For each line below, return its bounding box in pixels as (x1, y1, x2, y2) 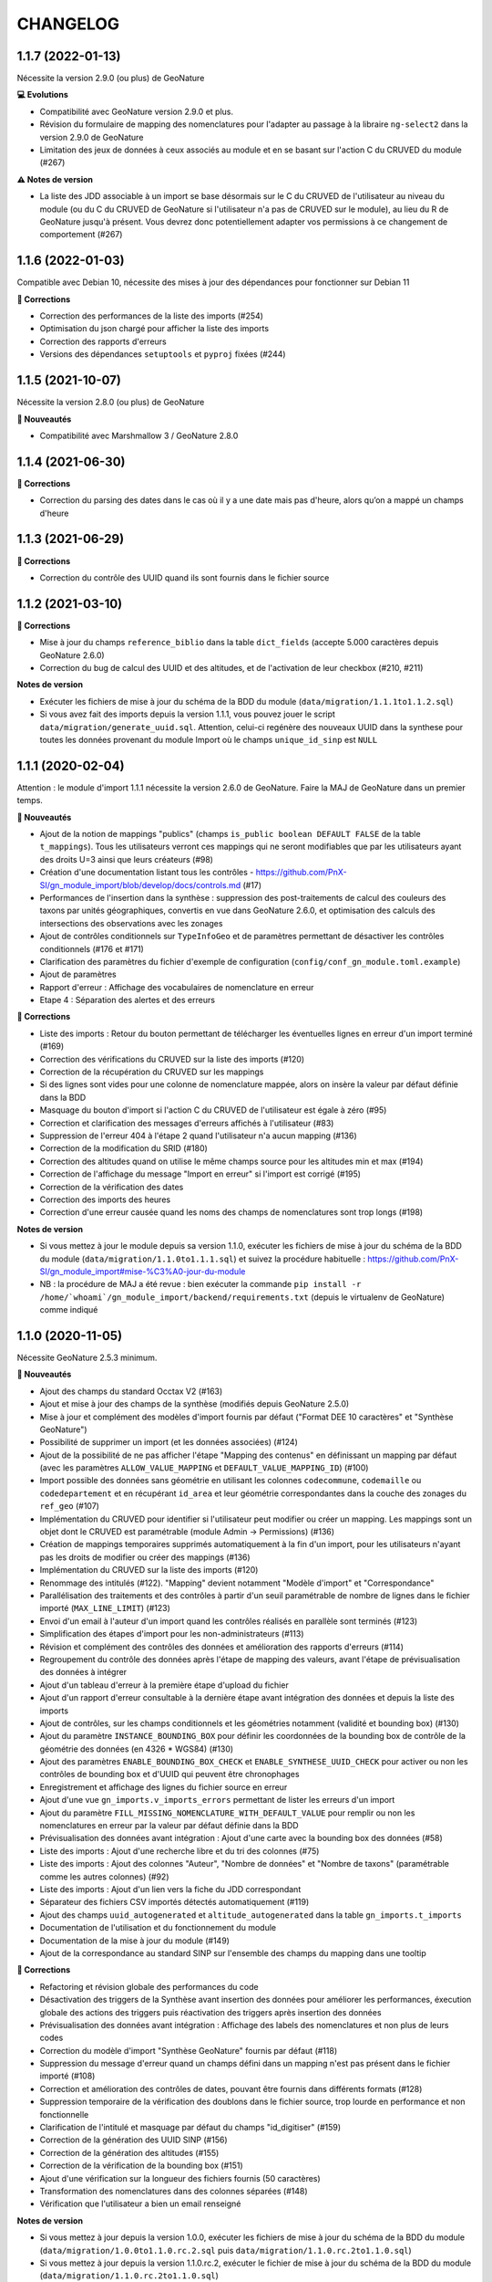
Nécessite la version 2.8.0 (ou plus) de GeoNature (16, 397, 205, 408)
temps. (16, 795, 43, 806)
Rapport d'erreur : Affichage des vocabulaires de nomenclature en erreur (39, 981, 314, 992)
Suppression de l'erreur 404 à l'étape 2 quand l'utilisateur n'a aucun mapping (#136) (39, 1130, 357, 1141)
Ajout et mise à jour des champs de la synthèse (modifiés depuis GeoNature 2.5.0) (39, 1398, 350, 1409)
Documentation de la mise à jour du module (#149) (39, 1935, 230, 1946)
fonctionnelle (39, 2109, 89, 2120)
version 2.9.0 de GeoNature (39, 131, 144, 142)
